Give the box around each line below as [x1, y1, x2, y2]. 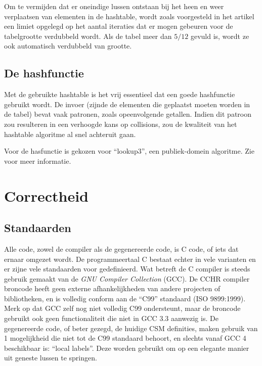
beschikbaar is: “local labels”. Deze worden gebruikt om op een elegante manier [4, 342, 249, 353]
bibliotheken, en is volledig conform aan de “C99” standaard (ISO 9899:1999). [4, 293, 246, 303]
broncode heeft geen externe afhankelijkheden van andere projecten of [4, 283, 221, 294]
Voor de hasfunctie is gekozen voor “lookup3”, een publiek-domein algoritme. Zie [4, 146, 254, 156]
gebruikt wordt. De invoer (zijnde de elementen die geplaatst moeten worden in [4, 99, 250, 109]
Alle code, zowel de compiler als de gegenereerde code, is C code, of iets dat [4, 243, 239, 254]
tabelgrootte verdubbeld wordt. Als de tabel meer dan [4, 30, 172, 41]
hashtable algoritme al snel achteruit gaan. [4, 128, 136, 139]
